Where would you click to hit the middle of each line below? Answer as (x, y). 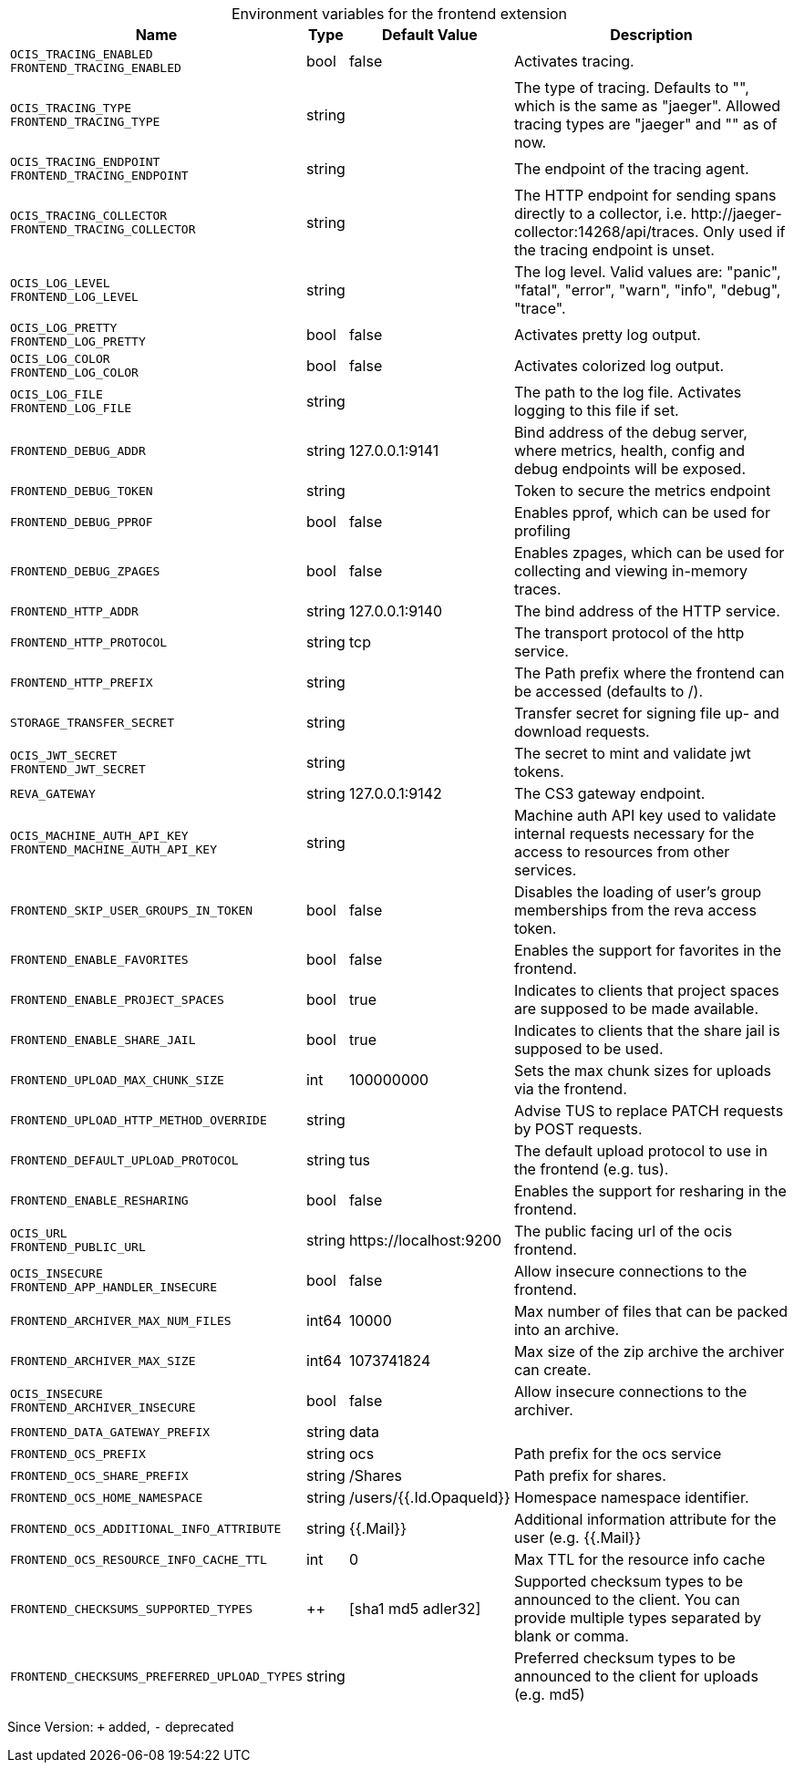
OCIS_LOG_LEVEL (60, 283)
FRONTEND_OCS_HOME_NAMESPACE (107, 1497)
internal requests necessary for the (634, 833)
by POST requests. (578, 1129)
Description (651, 35)
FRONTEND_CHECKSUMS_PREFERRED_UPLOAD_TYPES (156, 1676)
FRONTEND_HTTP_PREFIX (82, 682)
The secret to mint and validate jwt (632, 753)
